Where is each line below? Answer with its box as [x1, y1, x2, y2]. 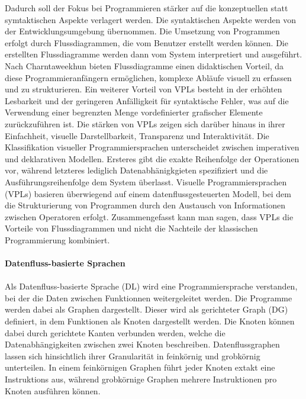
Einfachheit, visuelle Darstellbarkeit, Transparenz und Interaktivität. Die [5, 129, 269, 141]
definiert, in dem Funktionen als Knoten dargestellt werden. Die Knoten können [5, 315, 295, 327]
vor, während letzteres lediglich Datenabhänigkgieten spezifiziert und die [5, 164, 268, 176]
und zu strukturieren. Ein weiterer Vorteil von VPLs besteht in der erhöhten [5, 83, 282, 95]
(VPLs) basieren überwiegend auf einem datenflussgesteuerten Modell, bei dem [5, 187, 291, 199]
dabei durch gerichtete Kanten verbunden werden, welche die [5, 326, 226, 339]
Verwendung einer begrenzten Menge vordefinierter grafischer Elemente [5, 106, 263, 118]
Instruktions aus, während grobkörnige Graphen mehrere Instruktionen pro [5, 373, 277, 385]
